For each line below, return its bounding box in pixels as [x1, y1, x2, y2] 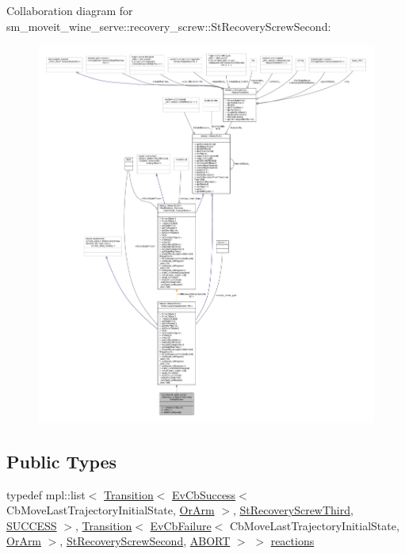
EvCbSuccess [172, 486, 236, 502]
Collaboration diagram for [6, 2, 133, 18]
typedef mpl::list [6, 486, 86, 502]
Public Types [6, 449, 117, 473]
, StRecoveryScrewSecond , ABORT [59, 533, 231, 549]
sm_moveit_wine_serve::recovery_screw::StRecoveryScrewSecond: [6, 17, 331, 34]
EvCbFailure [150, 517, 212, 533]
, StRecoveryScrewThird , [232, 502, 353, 518]
